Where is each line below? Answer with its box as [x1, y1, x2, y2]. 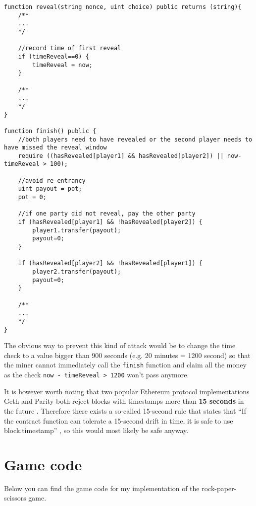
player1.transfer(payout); [32, 226, 121, 234]
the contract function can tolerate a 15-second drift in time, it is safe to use [4, 415, 233, 426]
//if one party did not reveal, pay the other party [18, 210, 196, 217]
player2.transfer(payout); [32, 268, 121, 275]
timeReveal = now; [32, 61, 93, 69]
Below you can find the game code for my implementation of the [4, 483, 200, 493]
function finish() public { [4, 127, 97, 135]
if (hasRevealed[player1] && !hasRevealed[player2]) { [18, 218, 203, 226]
